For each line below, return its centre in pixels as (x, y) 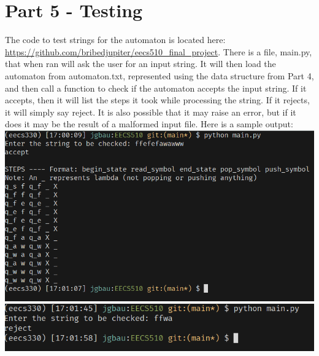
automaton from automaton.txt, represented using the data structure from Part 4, (159, 75)
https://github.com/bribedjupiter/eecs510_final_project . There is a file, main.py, (159, 51)
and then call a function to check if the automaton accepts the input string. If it (156, 88)
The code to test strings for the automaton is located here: (115, 40)
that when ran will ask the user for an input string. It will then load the (140, 64)
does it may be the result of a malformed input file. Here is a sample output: (149, 124)
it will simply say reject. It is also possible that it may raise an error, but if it (151, 112)
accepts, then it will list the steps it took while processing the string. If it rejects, (157, 100)
